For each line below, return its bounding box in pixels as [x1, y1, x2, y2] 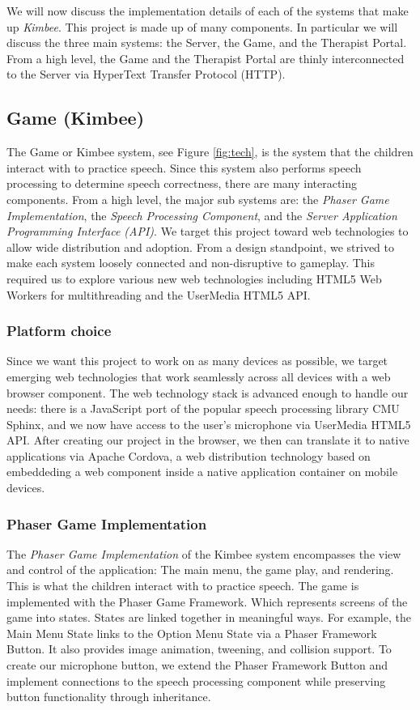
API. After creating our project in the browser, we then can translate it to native [6, 432, 409, 449]
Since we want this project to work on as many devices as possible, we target [6, 352, 388, 369]
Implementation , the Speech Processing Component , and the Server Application [6, 206, 397, 223]
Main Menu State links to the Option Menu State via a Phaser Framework [6, 624, 377, 641]
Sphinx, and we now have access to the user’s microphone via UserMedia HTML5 [6, 415, 411, 432]
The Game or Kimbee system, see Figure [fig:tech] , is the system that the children [6, 143, 414, 160]
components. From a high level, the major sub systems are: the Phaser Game [6, 190, 389, 207]
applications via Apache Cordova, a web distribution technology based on [6, 447, 371, 464]
